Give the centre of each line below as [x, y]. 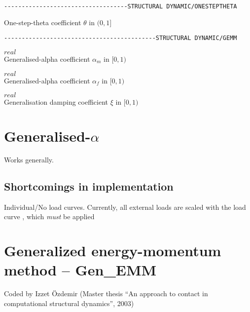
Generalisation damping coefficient [56, 102]
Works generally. [29, 159]
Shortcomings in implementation [89, 186]
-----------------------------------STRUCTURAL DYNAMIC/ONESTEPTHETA [121, 6]
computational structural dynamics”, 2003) [69, 303]
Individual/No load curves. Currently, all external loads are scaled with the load [125, 207]
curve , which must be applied [49, 216]
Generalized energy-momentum [113, 250]
